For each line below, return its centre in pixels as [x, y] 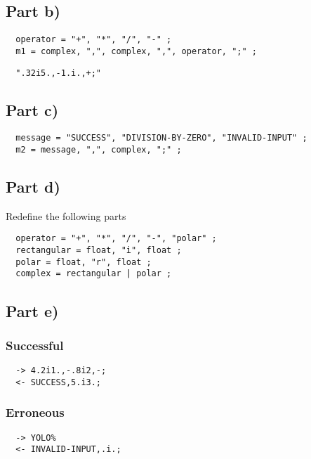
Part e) [32, 310]
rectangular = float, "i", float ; [99, 251]
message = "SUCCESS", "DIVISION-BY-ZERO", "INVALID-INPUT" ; [161, 138]
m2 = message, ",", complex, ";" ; [99, 150]
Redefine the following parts [66, 215]
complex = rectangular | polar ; [94, 274]
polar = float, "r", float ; [84, 262]
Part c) [32, 109]
